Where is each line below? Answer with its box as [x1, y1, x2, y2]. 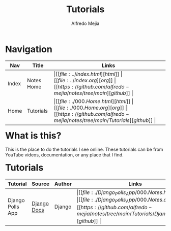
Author [54, 180, 72, 187]
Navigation [5, 43, 52, 55]
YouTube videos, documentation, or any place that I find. [5, 152, 124, 158]
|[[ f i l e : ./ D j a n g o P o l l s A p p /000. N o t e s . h [76, 189, 167, 197]
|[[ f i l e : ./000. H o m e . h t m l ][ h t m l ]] [53, 97, 131, 105]
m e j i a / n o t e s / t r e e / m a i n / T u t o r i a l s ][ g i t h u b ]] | [53, 117, 156, 124]
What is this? [5, 129, 62, 141]
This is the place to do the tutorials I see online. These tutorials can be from [5, 146, 163, 153]
